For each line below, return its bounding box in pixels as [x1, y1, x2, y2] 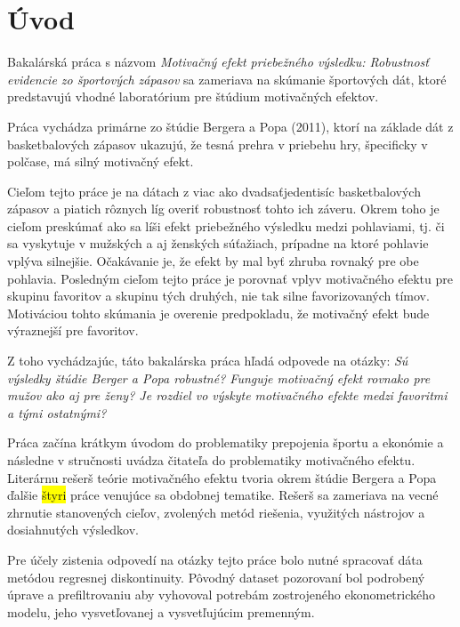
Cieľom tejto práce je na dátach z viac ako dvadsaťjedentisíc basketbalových [7, 181, 421, 200]
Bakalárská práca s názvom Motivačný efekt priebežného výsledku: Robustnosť [7, 52, 429, 71]
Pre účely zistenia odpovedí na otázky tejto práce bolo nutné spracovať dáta [7, 550, 423, 568]
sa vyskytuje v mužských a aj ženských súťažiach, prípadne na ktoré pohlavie [7, 234, 429, 253]
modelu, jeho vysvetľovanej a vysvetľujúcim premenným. [7, 602, 315, 621]
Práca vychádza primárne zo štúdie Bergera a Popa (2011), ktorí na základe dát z [7, 117, 454, 135]
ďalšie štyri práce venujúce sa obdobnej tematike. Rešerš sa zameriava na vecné [7, 486, 439, 504]
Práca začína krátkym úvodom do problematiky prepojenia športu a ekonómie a [7, 433, 444, 452]
